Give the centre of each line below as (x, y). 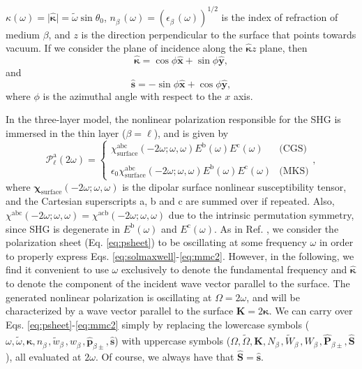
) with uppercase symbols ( (173, 341)
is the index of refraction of (280, 16)
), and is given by (191, 132)
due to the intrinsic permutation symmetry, (261, 215)
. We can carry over (311, 311)
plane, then (284, 48)
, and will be (273, 297)
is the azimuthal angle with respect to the (132, 95)
